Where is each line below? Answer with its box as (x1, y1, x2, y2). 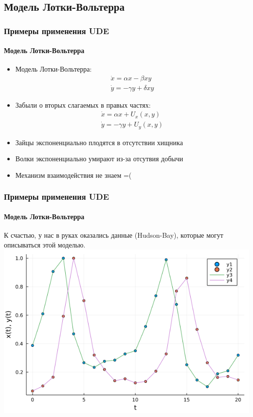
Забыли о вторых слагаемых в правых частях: (15, 99, 151, 110)
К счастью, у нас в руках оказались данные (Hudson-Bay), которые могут (4, 230, 223, 240)
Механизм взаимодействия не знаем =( (15, 170, 132, 180)
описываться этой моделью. (4, 239, 86, 249)
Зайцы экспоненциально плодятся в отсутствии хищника (15, 137, 183, 147)
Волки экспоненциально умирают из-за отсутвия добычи (15, 153, 183, 164)
